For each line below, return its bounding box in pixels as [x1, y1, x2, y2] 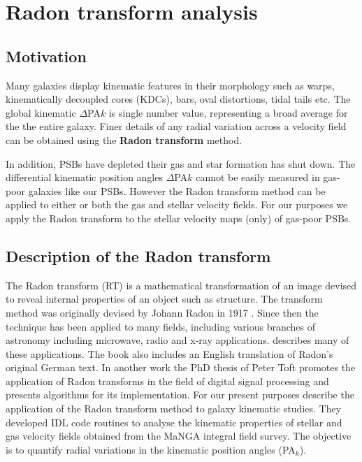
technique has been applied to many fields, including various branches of [6, 319, 315, 333]
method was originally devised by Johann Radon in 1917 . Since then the [6, 305, 319, 319]
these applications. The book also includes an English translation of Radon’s [6, 346, 333, 361]
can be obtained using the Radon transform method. [6, 132, 242, 147]
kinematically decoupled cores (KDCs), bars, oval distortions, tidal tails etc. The [6, 92, 351, 106]
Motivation [6, 45, 87, 66]
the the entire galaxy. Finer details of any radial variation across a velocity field [6, 119, 347, 133]
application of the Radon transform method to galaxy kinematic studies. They [6, 401, 342, 416]
